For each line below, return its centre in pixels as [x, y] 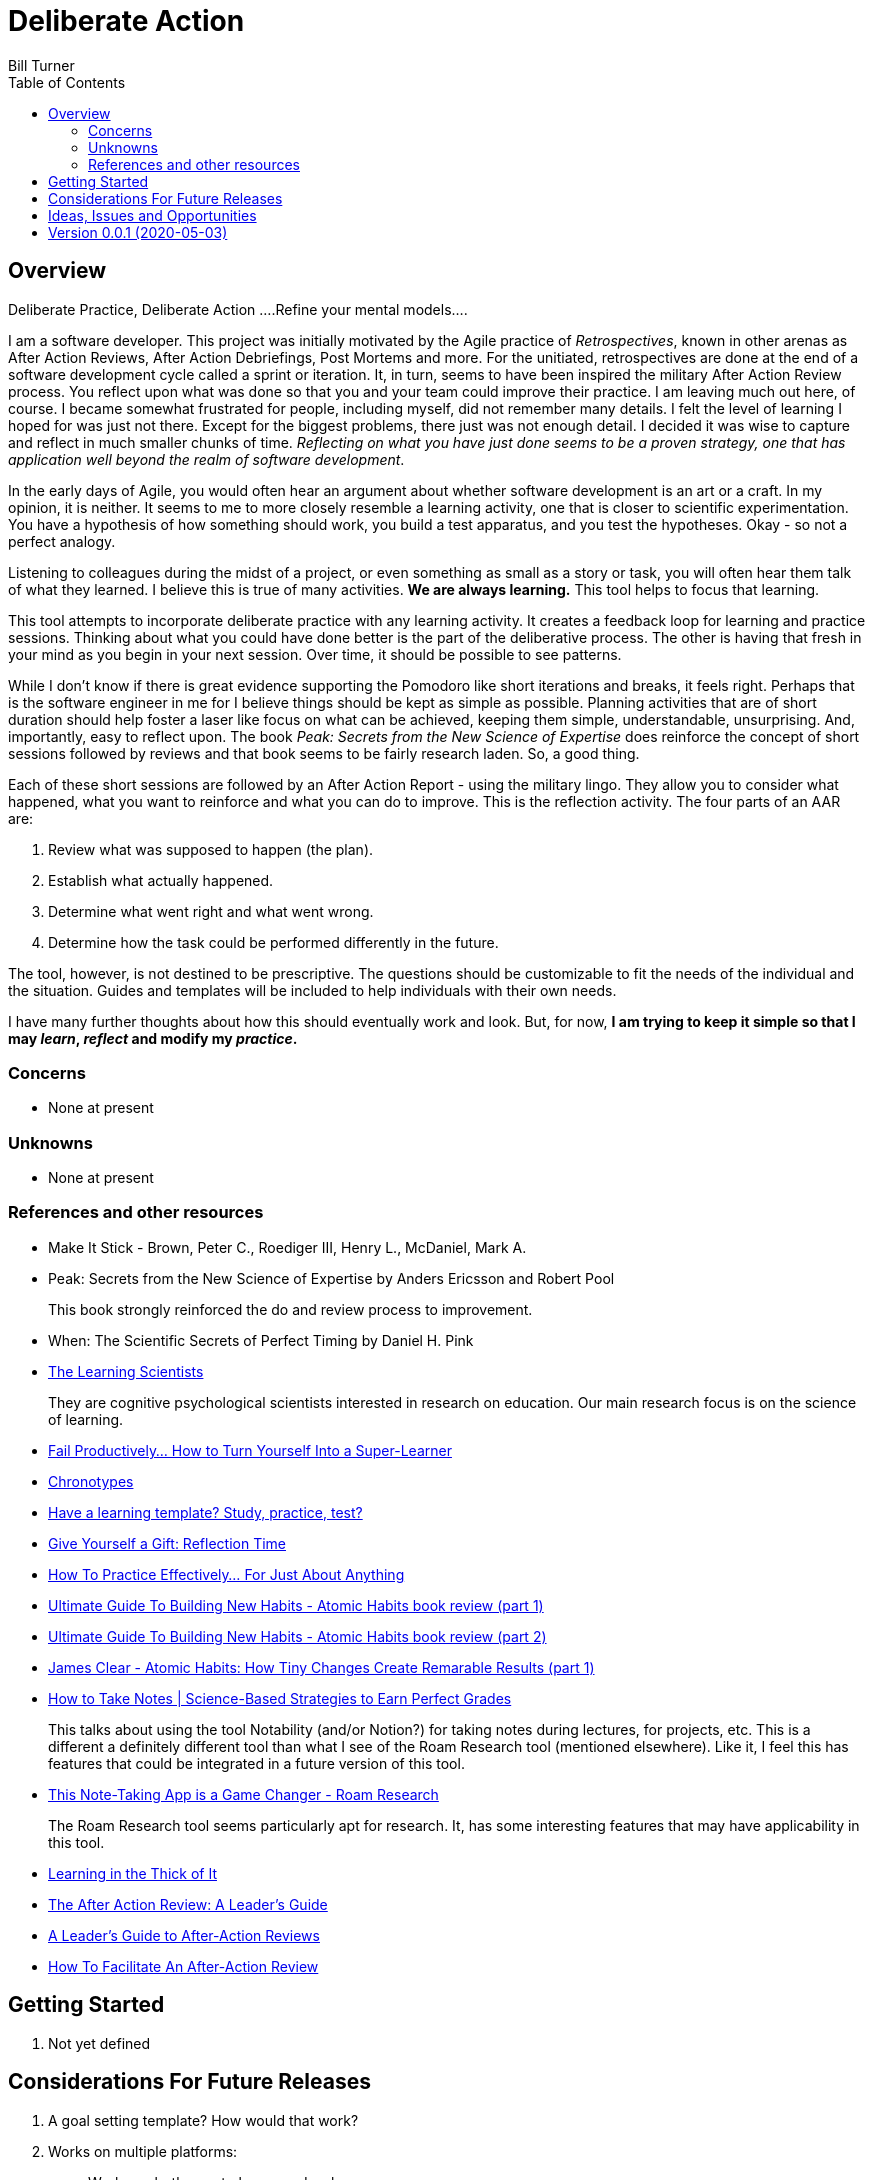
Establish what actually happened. [161, 880]
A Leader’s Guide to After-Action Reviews [184, 1935]
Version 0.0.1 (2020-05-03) [138, 232]
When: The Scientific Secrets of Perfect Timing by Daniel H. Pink [261, 1340]
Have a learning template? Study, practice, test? [205, 1512]
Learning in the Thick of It [132, 1873]
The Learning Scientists [126, 1371]
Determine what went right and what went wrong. [211, 911]
